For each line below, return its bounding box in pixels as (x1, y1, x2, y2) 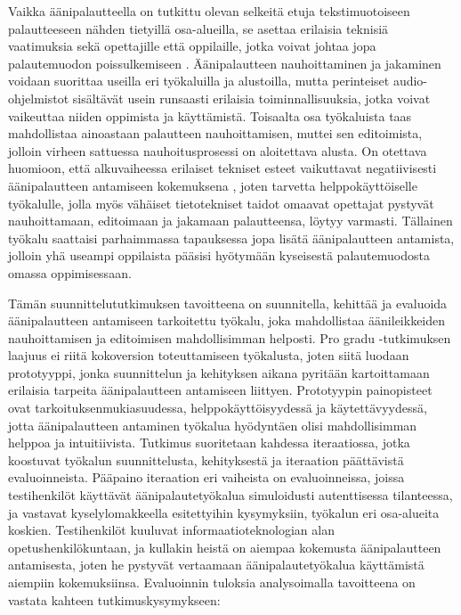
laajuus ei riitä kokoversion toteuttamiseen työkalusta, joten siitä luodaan (8, 346, 409, 365)
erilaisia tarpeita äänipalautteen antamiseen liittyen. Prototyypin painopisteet (8, 381, 433, 399)
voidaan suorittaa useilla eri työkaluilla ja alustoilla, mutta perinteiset (8, 71, 390, 90)
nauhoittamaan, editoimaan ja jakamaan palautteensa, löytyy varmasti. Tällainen (8, 211, 453, 230)
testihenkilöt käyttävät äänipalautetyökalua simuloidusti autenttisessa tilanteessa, (8, 486, 453, 504)
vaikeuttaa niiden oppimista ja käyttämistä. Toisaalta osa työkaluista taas (8, 106, 412, 125)
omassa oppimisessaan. (8, 263, 132, 282)
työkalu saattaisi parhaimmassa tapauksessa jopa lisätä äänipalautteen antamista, (8, 228, 455, 247)
